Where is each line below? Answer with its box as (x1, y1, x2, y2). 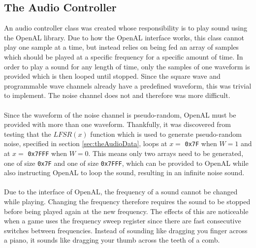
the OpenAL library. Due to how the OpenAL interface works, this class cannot (4, 32, 244, 42)
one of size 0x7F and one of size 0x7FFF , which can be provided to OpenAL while (4, 157, 249, 168)
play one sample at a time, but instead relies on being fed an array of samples (4, 42, 239, 52)
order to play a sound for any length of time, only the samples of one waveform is (4, 61, 250, 71)
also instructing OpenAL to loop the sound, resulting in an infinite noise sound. (4, 167, 245, 178)
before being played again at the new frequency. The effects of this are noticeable (4, 206, 249, 216)
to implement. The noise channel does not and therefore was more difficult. (4, 90, 230, 100)
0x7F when (185, 138, 217, 149)
